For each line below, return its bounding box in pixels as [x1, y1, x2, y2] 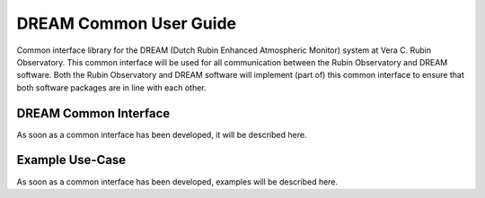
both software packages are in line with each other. [16, 82, 207, 93]
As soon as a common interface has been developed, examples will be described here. [16, 176, 339, 187]
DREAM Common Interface [16, 106, 171, 121]
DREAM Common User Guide [16, 13, 237, 33]
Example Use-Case [16, 152, 127, 168]
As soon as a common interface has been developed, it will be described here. [16, 129, 307, 140]
